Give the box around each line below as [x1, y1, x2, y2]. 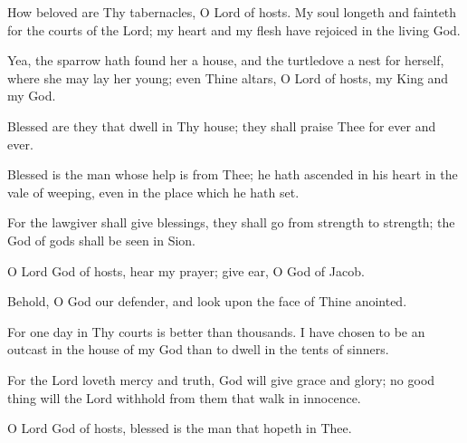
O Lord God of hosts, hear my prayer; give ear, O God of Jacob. [7, 261, 365, 280]
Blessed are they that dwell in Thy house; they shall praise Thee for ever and [7, 116, 436, 135]
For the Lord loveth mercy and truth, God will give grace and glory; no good [7, 370, 435, 389]
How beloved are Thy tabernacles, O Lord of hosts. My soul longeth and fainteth [7, 3, 457, 21]
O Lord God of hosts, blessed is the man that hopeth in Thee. [7, 419, 352, 438]
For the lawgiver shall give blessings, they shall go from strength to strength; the [7, 213, 455, 232]
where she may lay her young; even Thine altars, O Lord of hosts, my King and [7, 68, 449, 87]
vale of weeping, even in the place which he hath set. [7, 182, 300, 201]
